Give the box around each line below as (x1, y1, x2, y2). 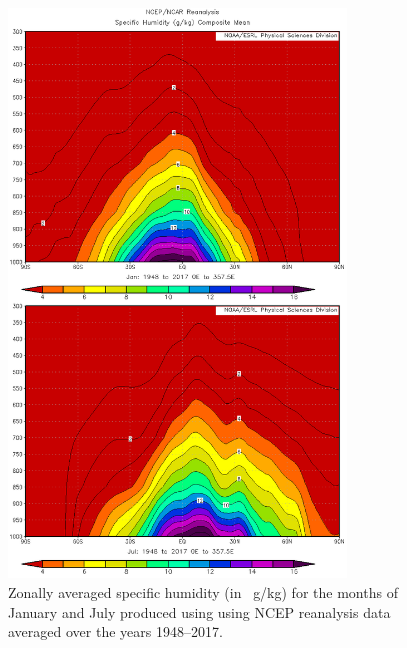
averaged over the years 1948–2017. (8, 621, 223, 642)
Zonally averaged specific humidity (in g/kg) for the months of (8, 581, 398, 602)
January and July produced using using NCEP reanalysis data (8, 601, 391, 622)
